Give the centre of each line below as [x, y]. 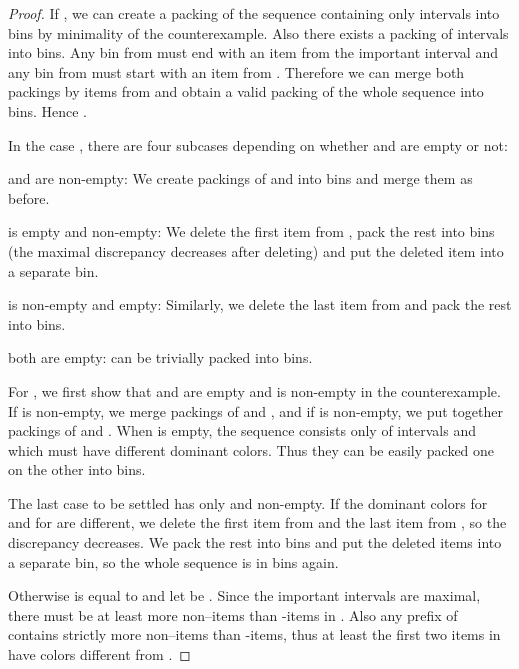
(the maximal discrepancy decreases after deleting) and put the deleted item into [256, 250]
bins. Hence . [48, 110]
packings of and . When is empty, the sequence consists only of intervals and [242, 430]
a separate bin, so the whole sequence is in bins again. [173, 561]
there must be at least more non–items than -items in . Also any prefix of [233, 614]
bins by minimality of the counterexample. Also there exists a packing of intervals [258, 32]
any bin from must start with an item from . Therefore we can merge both [236, 71]
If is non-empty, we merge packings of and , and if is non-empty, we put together [255, 410]
